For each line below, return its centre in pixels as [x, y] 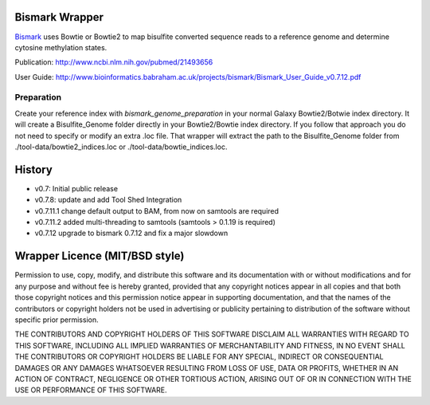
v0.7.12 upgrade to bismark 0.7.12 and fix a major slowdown [131, 233]
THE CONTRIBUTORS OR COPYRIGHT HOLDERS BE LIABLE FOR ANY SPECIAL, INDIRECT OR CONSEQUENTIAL [199, 357]
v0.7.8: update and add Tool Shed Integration [108, 200]
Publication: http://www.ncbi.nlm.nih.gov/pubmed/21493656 [114, 62]
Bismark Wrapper [59, 17]
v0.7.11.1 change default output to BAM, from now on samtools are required [156, 210]
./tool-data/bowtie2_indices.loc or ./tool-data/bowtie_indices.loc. [121, 147]
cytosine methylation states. [61, 47]
